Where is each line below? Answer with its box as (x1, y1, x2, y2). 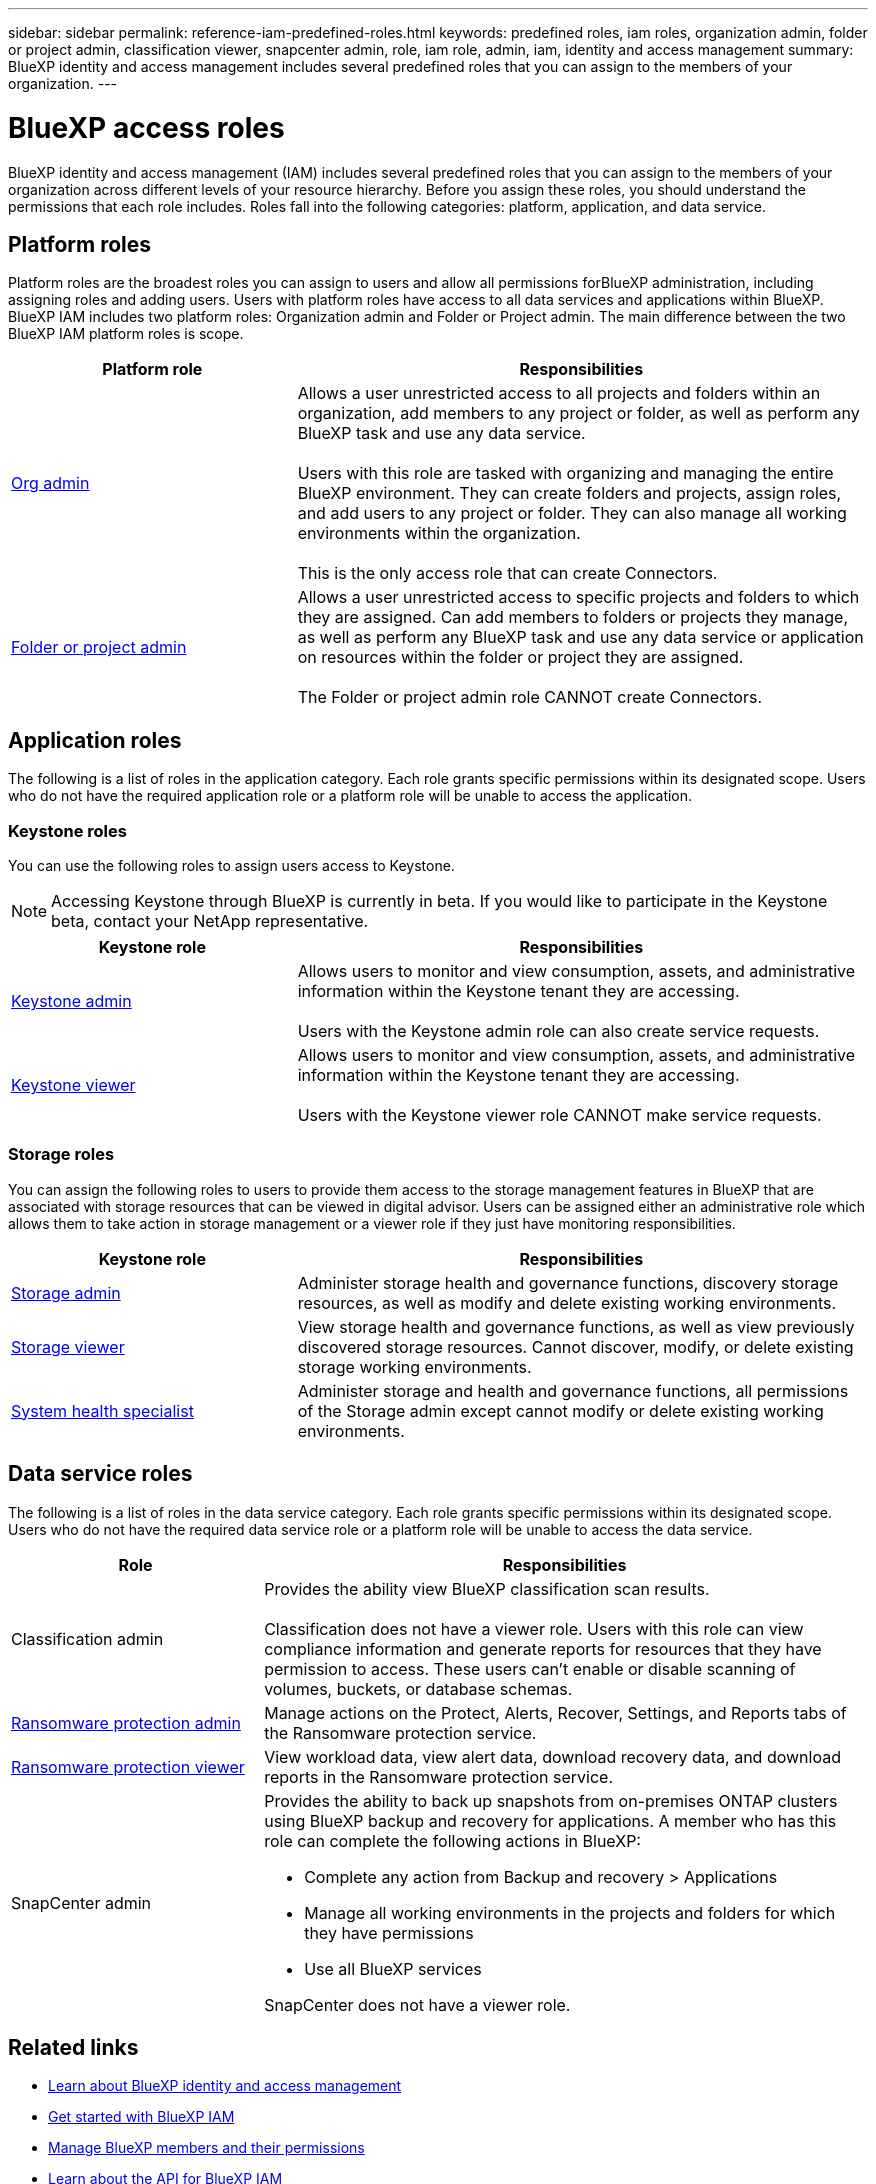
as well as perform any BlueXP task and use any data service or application (297, 627, 864, 648)
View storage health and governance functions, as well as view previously (297, 1316, 855, 1337)
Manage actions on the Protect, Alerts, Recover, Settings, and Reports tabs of (264, 1702, 847, 1723)
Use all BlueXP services (304, 1958, 482, 1979)
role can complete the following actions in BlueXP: (264, 1830, 641, 1851)
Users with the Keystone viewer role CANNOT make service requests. (297, 1104, 822, 1125)
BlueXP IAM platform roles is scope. (8, 325, 244, 343)
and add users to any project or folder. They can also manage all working (297, 503, 847, 524)
